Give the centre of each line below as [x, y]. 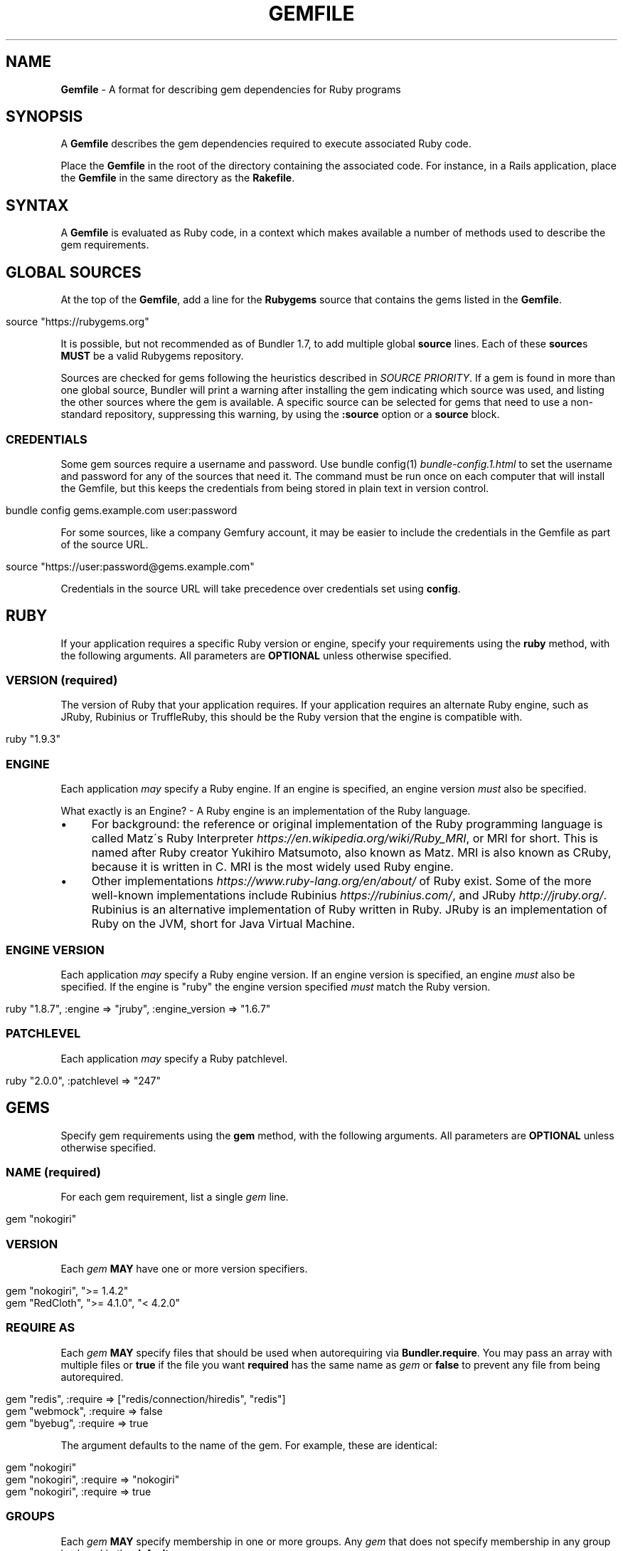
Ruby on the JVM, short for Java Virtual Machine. [223, 924]
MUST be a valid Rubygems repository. [152, 356]
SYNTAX [37, 205]
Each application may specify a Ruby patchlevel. [174, 1058]
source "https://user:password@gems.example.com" [130, 566]
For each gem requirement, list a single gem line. [175, 1197]
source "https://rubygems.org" [78, 322]
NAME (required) [53, 1172]
